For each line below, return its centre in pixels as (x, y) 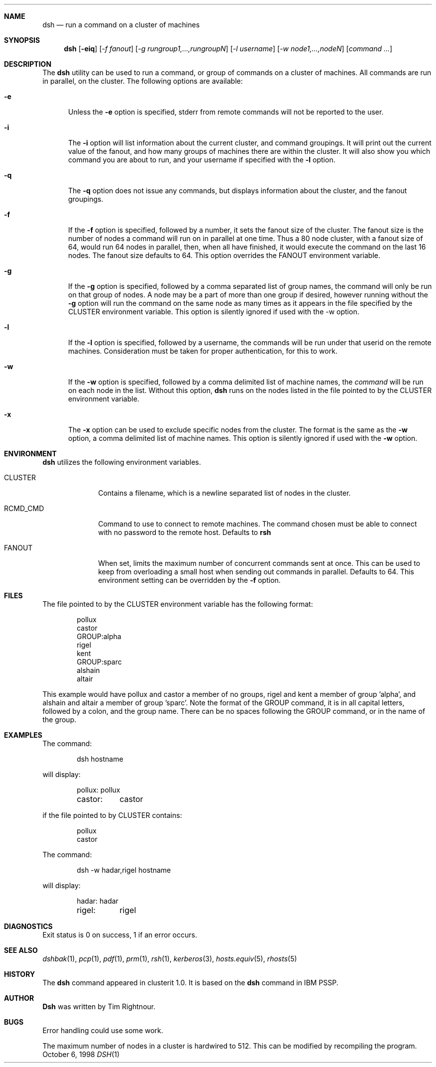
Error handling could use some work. (103, 1030)
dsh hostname (100, 759)
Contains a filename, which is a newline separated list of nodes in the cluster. (224, 493)
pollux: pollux (99, 790)
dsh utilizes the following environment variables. (122, 462)
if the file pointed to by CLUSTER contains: (112, 815)
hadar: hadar (98, 901)
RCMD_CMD (24, 508)
